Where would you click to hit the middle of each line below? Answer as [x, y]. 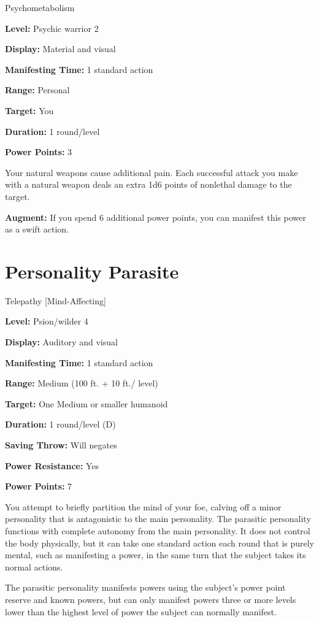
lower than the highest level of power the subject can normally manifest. [141, 611]
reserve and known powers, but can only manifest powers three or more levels [151, 599]
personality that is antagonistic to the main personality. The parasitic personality [158, 519]
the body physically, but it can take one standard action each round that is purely [160, 543]
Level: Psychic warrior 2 [52, 28]
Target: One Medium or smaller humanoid [86, 403]
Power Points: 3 [39, 152]
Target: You [29, 110]
